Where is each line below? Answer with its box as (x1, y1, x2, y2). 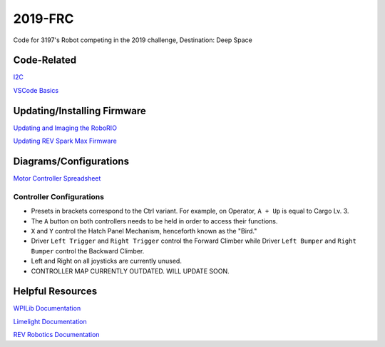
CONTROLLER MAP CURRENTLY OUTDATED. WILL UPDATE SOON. (31, 266, 230, 275)
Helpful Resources (13, 286, 98, 298)
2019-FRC (13, 11, 74, 26)
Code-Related (13, 54, 77, 66)
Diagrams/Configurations (13, 155, 130, 167)
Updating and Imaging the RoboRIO (13, 124, 118, 132)
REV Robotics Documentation (13, 331, 100, 339)
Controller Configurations (13, 191, 105, 201)
